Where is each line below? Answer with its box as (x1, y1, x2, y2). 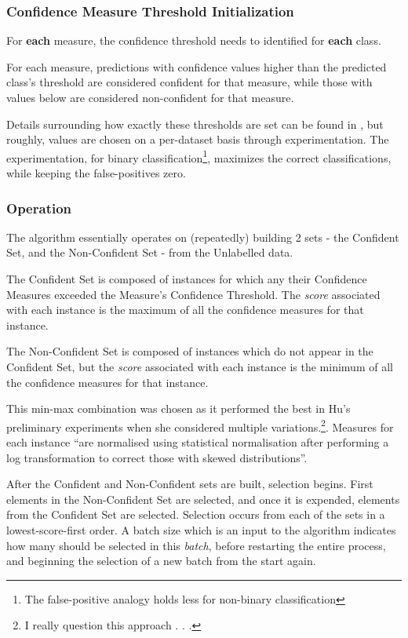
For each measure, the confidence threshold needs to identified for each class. (6, 32, 381, 49)
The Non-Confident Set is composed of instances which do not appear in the (6, 343, 373, 359)
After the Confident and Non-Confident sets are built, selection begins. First (6, 476, 373, 492)
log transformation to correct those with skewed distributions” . (6, 449, 308, 465)
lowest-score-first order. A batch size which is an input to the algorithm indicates (6, 522, 396, 538)
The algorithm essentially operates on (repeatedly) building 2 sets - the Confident (6, 228, 399, 245)
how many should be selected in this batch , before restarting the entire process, (6, 537, 386, 553)
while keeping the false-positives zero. (6, 165, 186, 181)
